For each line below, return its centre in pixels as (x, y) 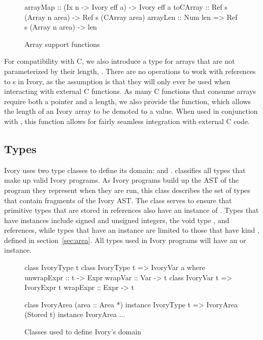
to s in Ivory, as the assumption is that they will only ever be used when (117, 81)
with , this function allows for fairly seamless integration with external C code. (127, 121)
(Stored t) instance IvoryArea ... (75, 314)
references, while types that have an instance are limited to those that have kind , (132, 230)
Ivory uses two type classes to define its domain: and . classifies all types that (125, 170)
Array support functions (62, 44)
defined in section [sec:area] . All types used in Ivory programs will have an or (125, 240)
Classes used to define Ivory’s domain (83, 332)
